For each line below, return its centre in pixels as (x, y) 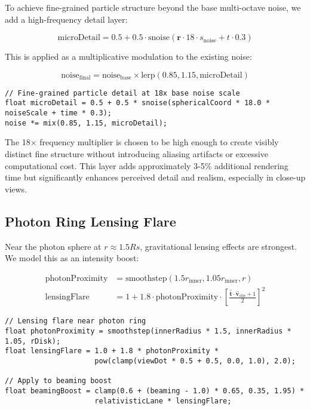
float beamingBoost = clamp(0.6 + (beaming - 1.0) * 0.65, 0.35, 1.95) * (155, 391)
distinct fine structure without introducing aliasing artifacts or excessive (136, 154)
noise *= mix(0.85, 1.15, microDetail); (86, 123)
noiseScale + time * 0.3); (58, 113)
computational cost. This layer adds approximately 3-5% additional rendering (147, 165)
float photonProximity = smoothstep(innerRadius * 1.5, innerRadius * (148, 331)
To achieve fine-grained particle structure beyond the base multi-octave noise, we (153, 7)
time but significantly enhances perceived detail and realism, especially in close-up (155, 177)
